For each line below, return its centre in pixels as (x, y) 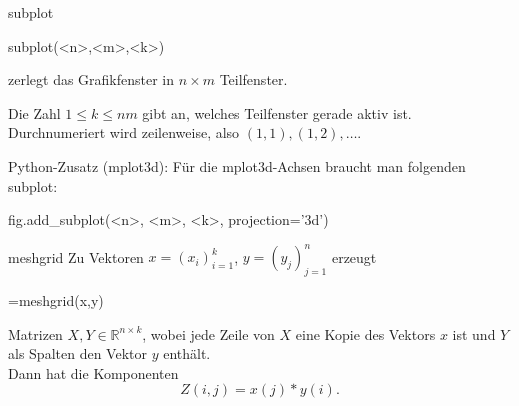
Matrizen (35, 333)
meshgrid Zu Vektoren (76, 256)
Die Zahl (34, 112)
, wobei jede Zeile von (208, 333)
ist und (474, 333)
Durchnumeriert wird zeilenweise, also (124, 132)
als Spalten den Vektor (77, 353)
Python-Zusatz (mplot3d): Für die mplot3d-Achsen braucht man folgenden (237, 165)
